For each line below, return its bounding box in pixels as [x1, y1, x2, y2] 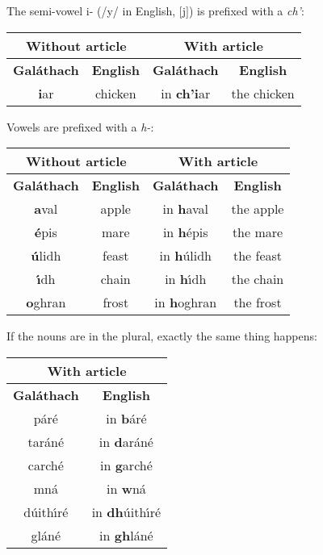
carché [27, 455, 64, 474]
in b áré [106, 408, 147, 428]
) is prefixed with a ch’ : [188, 2, 304, 19]
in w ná [106, 478, 146, 498]
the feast [233, 246, 283, 265]
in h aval [162, 199, 208, 219]
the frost [233, 293, 282, 312]
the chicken [231, 83, 295, 102]
